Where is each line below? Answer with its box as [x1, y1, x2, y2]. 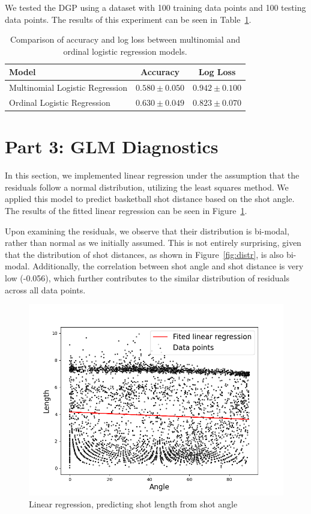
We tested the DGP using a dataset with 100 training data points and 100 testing [5, 1, 306, 13]
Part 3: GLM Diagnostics [5, 134, 219, 159]
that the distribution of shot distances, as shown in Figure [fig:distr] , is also [5, 248, 284, 260]
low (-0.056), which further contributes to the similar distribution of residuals [5, 272, 289, 284]
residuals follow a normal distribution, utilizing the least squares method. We [5, 180, 289, 193]
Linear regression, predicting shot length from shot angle [29, 497, 238, 510]
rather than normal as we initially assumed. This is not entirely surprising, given [5, 236, 301, 249]
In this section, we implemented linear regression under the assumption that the [5, 169, 300, 182]
